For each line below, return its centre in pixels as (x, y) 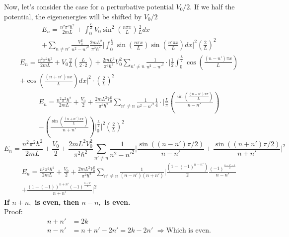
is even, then (57, 202)
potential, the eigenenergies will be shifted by (73, 16)
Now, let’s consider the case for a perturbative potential (89, 6)
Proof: (13, 211)
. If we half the (212, 6)
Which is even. (188, 230)
